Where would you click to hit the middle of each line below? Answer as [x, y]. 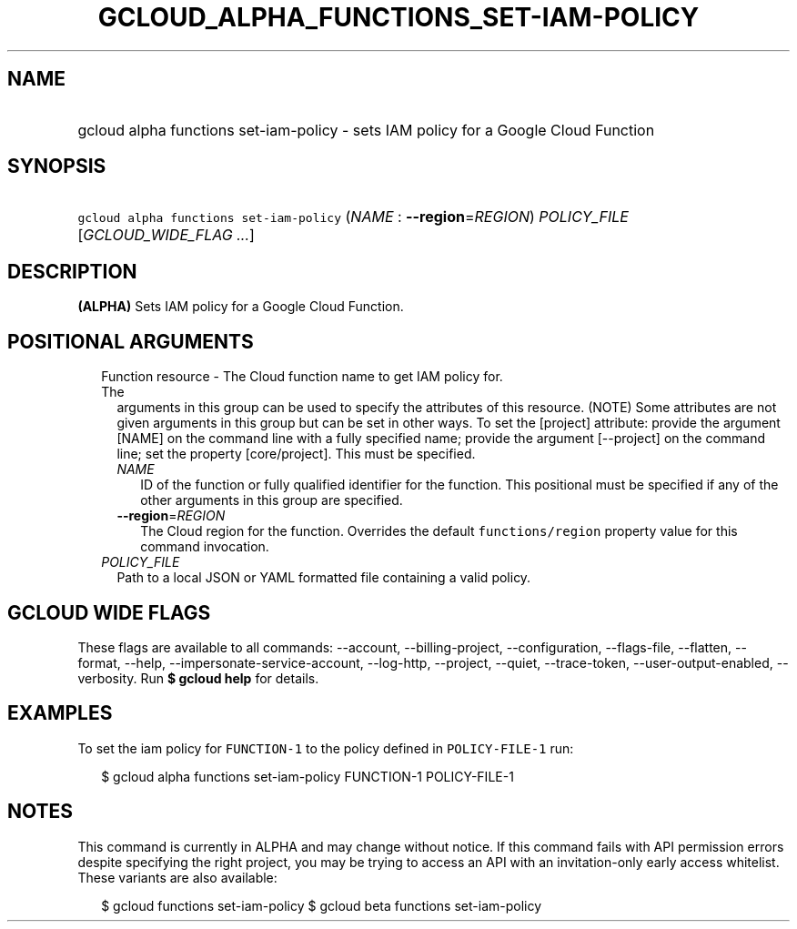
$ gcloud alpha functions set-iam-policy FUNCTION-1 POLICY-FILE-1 [308, 776]
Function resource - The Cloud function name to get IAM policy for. [302, 377]
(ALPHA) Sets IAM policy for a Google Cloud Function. [241, 307]
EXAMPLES [60, 713]
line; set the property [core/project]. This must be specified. [296, 454]
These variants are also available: [177, 877]
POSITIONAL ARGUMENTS [131, 341]
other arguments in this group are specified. [272, 500]
